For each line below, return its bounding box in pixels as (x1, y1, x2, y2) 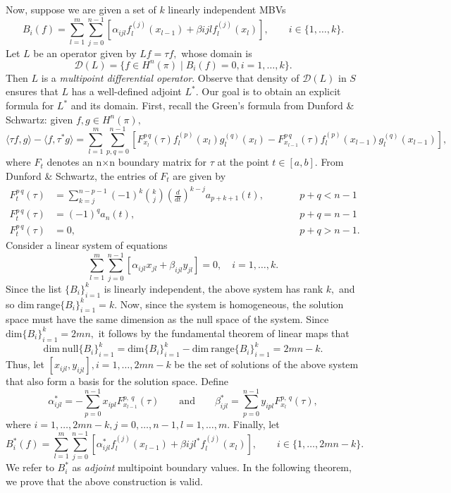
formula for (6, 98, 54, 112)
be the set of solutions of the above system (174, 357, 359, 372)
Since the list (6, 281, 62, 296)
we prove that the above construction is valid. (6, 474, 203, 489)
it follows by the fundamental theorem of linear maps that (98, 325, 350, 340)
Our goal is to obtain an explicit (202, 84, 341, 99)
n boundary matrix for (109, 154, 207, 169)
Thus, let (6, 357, 44, 372)
